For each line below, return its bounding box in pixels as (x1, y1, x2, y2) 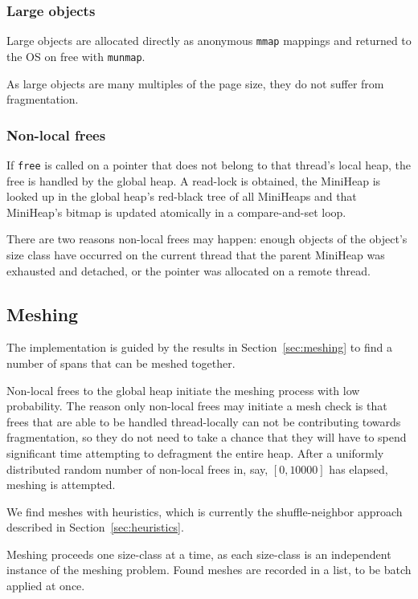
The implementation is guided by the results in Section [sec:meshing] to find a (6, 339, 392, 356)
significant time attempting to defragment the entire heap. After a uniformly (6, 444, 384, 461)
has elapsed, (329, 460, 388, 477)
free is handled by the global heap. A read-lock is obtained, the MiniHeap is (6, 172, 381, 189)
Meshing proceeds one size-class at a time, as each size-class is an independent (6, 545, 391, 562)
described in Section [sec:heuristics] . (6, 519, 184, 536)
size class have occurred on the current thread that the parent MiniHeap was (6, 246, 385, 263)
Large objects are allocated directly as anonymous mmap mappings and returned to (6, 32, 412, 49)
